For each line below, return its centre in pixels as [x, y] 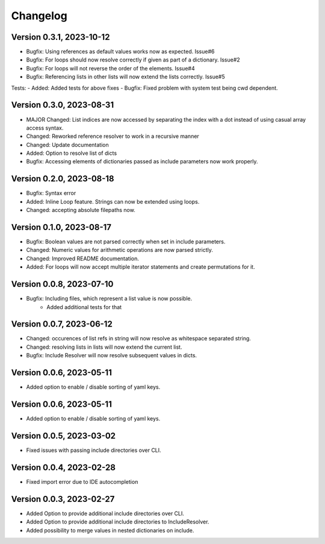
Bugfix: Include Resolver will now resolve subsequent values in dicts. [112, 355]
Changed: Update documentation [67, 145]
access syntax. [45, 128]
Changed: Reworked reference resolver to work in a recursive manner [113, 136]
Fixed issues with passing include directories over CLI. [94, 450]
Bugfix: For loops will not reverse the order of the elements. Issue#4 [110, 68]
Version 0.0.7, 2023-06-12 [62, 324]
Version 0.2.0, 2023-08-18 [63, 179]
